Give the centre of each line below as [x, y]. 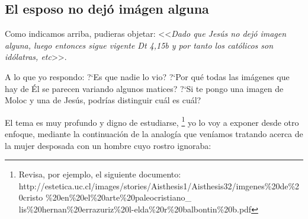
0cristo [31, 197]
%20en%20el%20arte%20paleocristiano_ [118, 197]
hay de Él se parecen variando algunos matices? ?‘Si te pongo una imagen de [144, 88]
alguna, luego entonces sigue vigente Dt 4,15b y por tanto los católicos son [139, 45]
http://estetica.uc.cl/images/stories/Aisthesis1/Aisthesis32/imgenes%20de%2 [159, 185]
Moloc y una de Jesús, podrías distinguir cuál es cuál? [103, 100]
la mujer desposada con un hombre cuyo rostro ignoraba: [108, 145]
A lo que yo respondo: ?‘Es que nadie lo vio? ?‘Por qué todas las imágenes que [147, 76]
